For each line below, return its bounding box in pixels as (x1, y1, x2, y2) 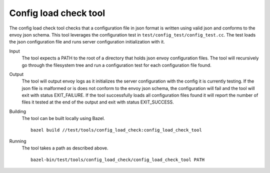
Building (9, 108, 26, 114)
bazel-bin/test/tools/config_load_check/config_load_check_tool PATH (30, 156, 205, 162)
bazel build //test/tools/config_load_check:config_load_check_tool (30, 127, 202, 132)
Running (9, 138, 27, 144)
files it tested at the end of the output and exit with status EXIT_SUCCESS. (21, 99, 174, 105)
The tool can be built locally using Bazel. (21, 115, 105, 121)
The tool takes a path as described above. (21, 145, 108, 151)
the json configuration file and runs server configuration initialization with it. (9, 39, 165, 45)
